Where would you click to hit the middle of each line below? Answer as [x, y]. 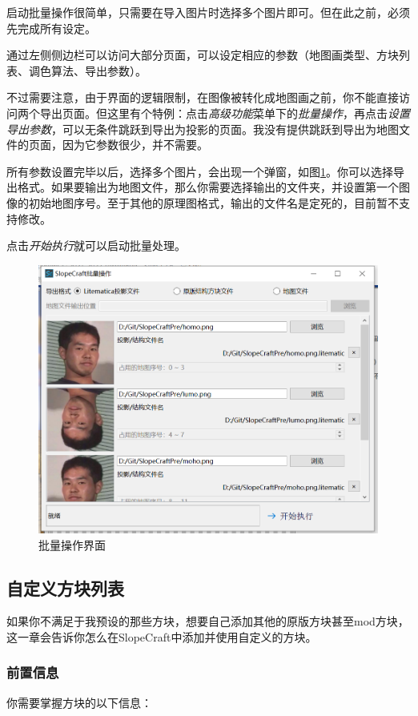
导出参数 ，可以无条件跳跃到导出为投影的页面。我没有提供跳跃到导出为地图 [203, 129]
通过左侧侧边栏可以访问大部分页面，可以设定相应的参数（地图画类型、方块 [203, 55]
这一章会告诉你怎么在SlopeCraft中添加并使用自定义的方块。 [162, 636]
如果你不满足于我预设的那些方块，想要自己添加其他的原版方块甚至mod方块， [208, 621]
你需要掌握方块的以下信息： [79, 702]
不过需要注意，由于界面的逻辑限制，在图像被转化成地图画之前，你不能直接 [203, 97]
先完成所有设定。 [51, 28]
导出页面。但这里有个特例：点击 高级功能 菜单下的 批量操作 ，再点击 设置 [225, 113]
